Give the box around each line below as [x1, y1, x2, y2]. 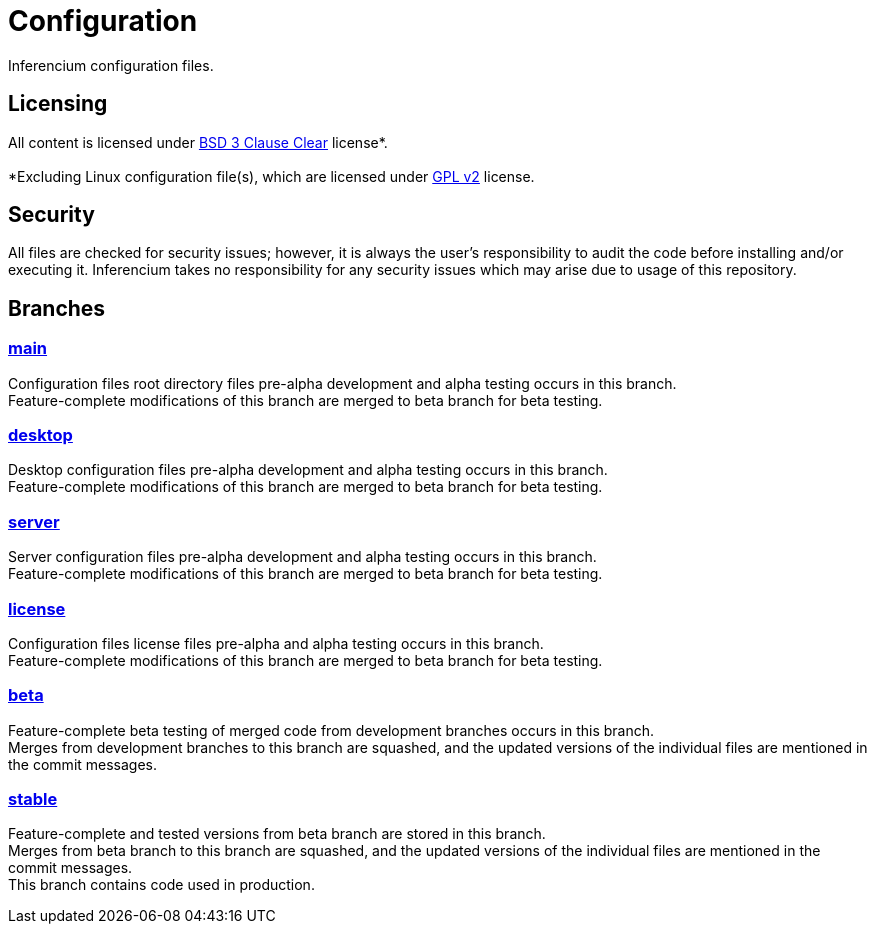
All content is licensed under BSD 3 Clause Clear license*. [8, 133, 388, 151]
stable [8, 789, 58, 810]
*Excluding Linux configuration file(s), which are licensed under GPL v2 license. [8, 167, 535, 185]
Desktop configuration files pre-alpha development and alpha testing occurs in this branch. [8, 461, 608, 479]
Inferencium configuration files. [8, 56, 214, 74]
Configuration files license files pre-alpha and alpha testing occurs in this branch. [8, 634, 544, 652]
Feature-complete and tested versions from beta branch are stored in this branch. [8, 825, 546, 843]
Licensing [8, 91, 108, 117]
